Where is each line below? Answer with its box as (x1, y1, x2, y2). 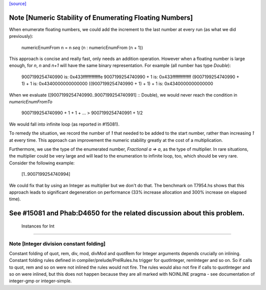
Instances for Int (21, 223, 55, 229)
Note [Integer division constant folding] (9, 240, 106, 247)
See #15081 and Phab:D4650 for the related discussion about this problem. (9, 209, 245, 218)
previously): (9, 33, 33, 39)
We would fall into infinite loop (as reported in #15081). (9, 121, 120, 127)
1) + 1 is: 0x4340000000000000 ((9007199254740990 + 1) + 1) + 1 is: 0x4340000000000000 (21, 81, 214, 87)
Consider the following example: (9, 160, 75, 166)
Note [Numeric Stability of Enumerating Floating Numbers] (9, 13, 193, 22)
